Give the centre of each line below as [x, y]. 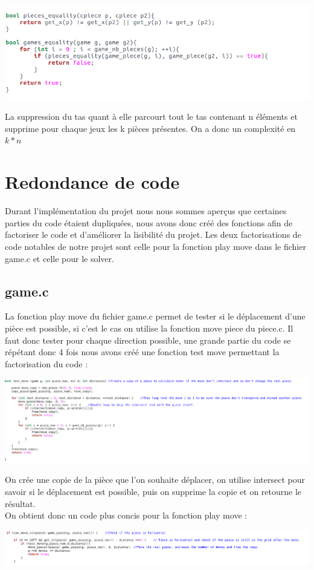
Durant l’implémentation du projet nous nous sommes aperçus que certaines [146, 211]
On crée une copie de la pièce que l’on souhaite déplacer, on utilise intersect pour [155, 480]
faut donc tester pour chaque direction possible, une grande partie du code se [148, 340]
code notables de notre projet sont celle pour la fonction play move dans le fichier [155, 246]
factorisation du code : [46, 363]
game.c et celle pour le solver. [59, 258]
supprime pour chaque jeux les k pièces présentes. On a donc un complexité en [150, 128]
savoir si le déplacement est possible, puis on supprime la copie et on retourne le [153, 491]
